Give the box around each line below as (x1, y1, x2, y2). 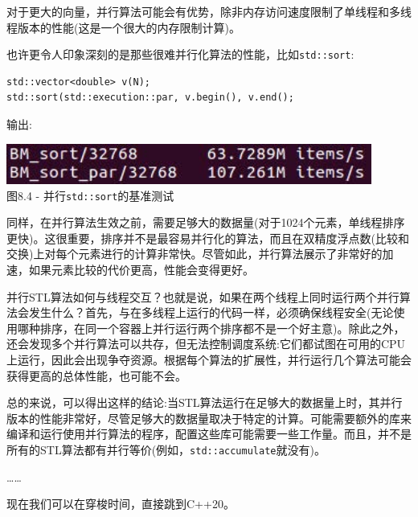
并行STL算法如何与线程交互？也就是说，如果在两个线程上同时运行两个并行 (6, 288, 400, 305)
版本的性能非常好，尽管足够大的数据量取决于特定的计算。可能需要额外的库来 (6, 409, 412, 426)
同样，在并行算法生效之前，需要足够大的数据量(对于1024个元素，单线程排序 (6, 214, 405, 231)
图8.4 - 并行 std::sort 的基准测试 (6, 187, 174, 203)
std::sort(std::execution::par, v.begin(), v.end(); (6, 92, 294, 104)
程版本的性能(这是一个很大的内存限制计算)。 (6, 18, 240, 35)
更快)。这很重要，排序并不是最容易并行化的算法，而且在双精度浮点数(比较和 (6, 229, 409, 246)
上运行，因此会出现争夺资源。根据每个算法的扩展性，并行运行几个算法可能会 (6, 351, 412, 368)
